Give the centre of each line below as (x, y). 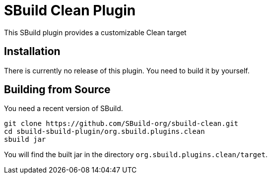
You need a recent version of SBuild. (64, 109)
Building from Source (57, 90)
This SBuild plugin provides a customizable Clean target (95, 32)
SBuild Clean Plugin (70, 10)
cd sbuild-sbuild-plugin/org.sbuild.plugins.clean (104, 132)
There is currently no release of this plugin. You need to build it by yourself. (127, 70)
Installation (32, 52)
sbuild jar (25, 140)
